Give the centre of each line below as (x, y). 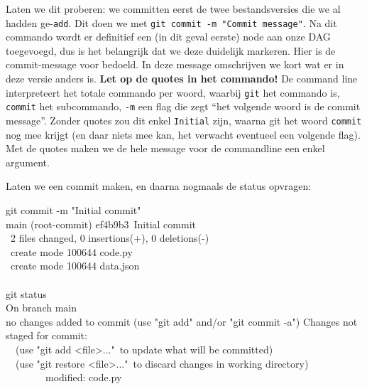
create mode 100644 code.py (71, 251)
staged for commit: (46, 335)
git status (26, 293)
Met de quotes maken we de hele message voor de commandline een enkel (165, 148)
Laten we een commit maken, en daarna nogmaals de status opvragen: (159, 186)
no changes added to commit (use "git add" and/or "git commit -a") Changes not (182, 321)
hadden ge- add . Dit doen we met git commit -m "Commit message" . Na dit (171, 22)
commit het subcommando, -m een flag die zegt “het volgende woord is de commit (183, 106)
